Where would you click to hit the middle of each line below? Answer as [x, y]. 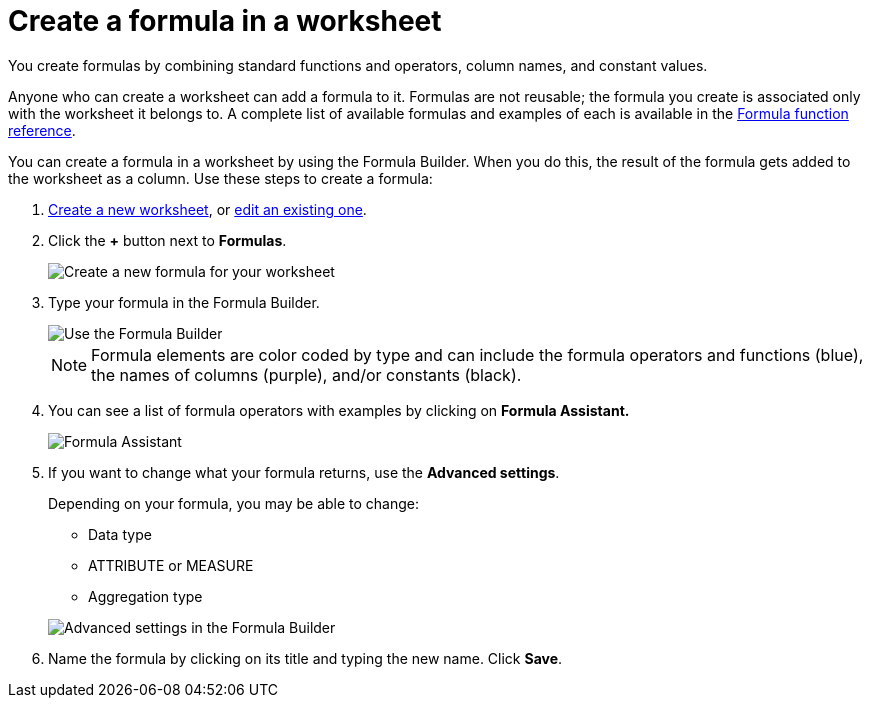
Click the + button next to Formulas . [167, 240]
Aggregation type [145, 596]
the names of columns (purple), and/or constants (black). [306, 374]
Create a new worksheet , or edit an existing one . [207, 209]
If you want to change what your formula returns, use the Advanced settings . [304, 472]
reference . [42, 130]
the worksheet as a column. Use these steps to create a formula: [220, 178]
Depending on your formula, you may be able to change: [234, 503]
